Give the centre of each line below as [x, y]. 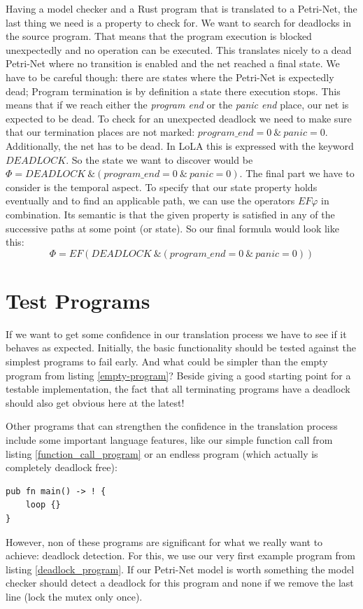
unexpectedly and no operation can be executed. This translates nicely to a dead [179, 49]
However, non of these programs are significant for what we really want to [164, 541]
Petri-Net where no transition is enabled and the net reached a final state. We [173, 63]
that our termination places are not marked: [100, 132]
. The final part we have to [297, 173]
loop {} [43, 505]
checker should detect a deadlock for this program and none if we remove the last [180, 583]
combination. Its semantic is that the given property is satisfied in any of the [170, 214]
